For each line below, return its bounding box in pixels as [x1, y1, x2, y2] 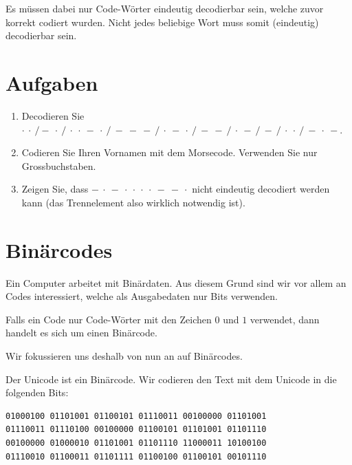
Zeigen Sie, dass [21, 182, 89, 196]
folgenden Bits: [5, 385, 69, 400]
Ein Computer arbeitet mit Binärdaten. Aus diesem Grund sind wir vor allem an [5, 275, 346, 290]
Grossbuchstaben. [21, 158, 96, 173]
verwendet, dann [250, 312, 320, 326]
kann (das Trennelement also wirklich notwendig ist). [21, 195, 245, 209]
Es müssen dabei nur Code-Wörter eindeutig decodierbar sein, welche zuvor [5, 1, 324, 15]
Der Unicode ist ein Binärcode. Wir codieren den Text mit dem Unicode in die [5, 371, 337, 386]
